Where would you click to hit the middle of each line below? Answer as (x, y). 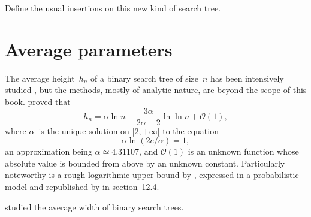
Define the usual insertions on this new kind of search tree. (113, 8)
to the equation (191, 130)
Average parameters (89, 49)
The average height (40, 78)
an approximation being (49, 151)
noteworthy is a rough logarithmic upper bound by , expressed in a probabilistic (152, 175)
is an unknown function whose (243, 151)
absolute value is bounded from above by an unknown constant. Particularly (145, 163)
